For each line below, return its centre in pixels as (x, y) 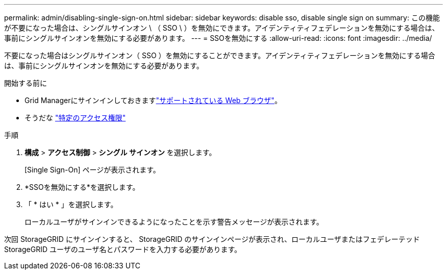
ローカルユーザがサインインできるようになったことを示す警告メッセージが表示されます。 (174, 222)
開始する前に (26, 83)
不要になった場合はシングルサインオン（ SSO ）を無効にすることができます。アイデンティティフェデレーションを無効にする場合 (220, 55)
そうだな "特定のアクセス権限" (75, 118)
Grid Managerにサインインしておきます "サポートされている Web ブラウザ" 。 (153, 100)
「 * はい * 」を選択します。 (71, 204)
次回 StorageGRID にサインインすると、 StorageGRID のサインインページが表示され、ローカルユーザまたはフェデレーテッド (212, 239)
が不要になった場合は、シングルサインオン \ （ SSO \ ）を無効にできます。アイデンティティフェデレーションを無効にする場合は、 (222, 28)
